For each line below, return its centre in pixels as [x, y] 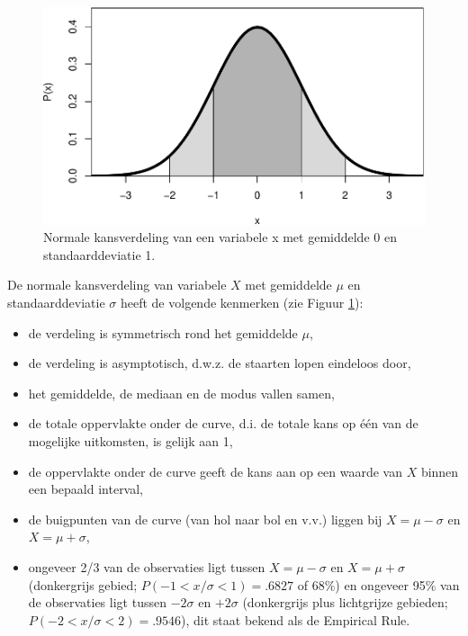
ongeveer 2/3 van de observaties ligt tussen [147, 566]
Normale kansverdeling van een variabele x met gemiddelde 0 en [220, 237]
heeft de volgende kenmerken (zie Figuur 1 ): [242, 303]
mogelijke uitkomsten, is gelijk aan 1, [130, 441]
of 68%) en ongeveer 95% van [378, 584]
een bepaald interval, [86, 489]
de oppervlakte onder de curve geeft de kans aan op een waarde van [215, 471]
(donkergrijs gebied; [83, 584]
